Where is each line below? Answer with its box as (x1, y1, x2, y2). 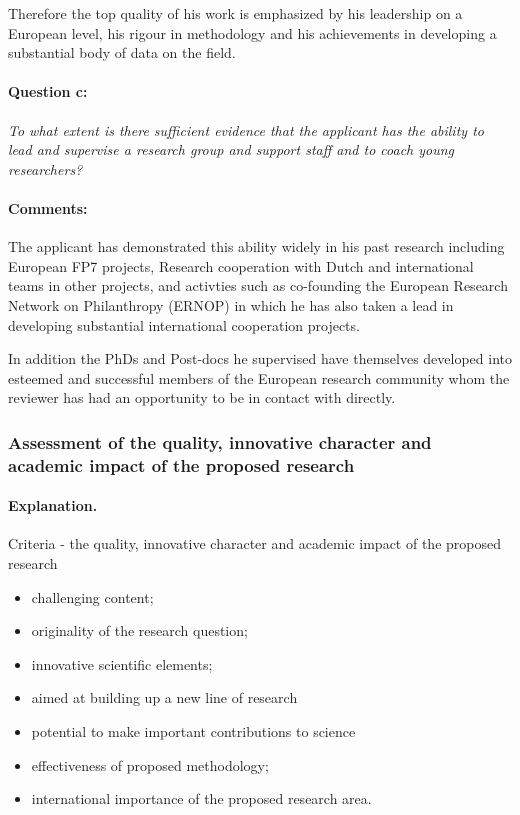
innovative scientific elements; (31, 653, 213, 674)
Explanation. (8, 495, 98, 516)
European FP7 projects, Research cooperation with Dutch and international (8, 255, 474, 276)
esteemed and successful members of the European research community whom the (8, 367, 510, 388)
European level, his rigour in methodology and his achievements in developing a (8, 22, 497, 43)
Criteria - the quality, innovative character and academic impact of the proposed (8, 533, 501, 554)
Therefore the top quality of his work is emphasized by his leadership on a (8, 3, 463, 23)
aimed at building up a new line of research (31, 687, 298, 708)
